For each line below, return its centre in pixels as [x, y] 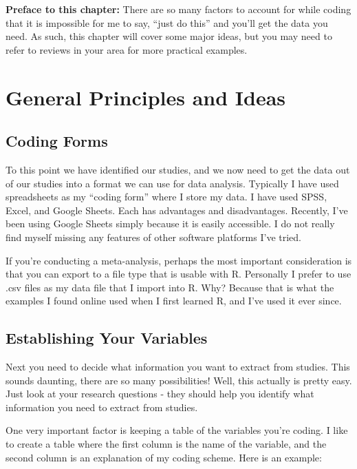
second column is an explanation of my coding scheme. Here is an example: [164, 457]
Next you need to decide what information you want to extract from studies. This [178, 367]
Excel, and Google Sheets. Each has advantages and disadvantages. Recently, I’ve [177, 210]
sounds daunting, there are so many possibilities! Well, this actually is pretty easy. [179, 380]
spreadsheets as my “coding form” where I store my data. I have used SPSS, [166, 197]
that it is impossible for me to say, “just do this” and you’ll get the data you [167, 22]
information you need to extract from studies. [102, 407]
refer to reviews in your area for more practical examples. [127, 49]
